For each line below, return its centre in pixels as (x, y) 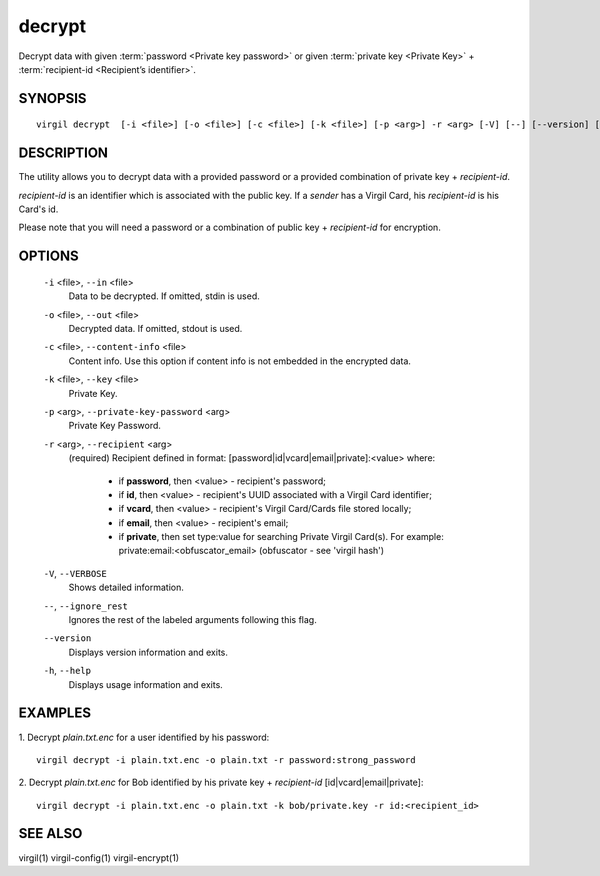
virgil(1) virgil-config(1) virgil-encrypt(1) (99, 857)
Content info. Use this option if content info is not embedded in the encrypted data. (240, 361)
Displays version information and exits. (148, 652)
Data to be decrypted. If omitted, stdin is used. (164, 296)
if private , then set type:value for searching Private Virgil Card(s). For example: (281, 537)
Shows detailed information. (126, 587)
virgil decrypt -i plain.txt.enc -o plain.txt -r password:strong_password (226, 759)
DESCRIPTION (63, 153)
